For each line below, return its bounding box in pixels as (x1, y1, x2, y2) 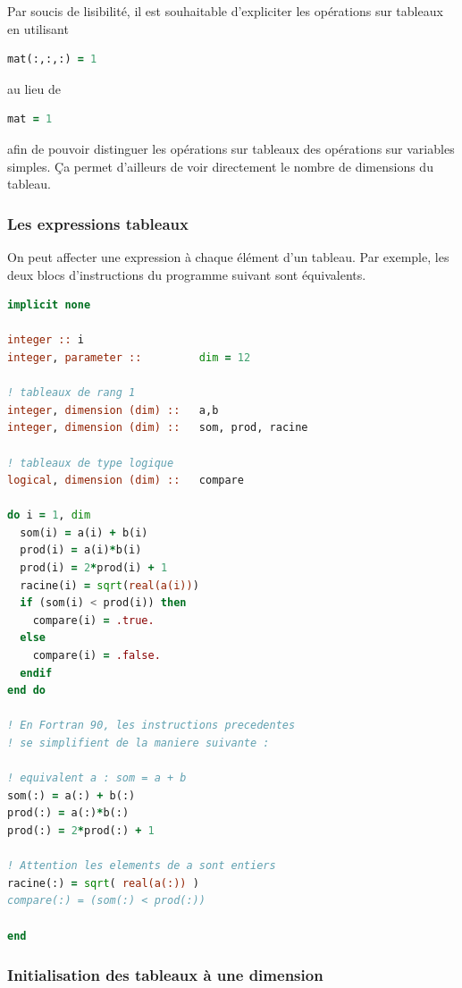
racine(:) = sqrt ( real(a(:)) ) (7, 876, 199, 890)
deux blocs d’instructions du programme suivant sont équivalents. (7, 265, 366, 283)
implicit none (7, 299, 91, 312)
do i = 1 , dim (7, 509, 91, 522)
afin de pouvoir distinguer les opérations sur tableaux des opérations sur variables (7, 139, 455, 157)
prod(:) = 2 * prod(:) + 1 (7, 823, 155, 837)
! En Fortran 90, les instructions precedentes (7, 719, 296, 732)
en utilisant (7, 19, 69, 38)
